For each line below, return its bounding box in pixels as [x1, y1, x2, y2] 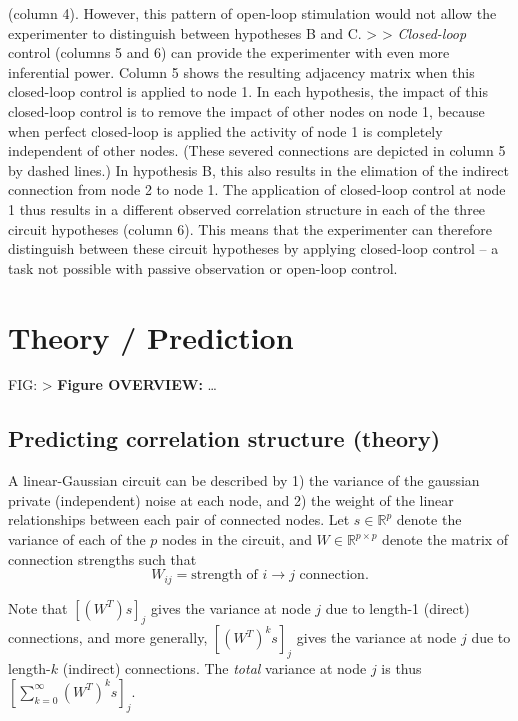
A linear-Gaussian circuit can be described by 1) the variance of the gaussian [8, 470, 480, 491]
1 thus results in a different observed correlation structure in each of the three [8, 198, 486, 219]
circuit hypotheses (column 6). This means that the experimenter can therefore [8, 218, 492, 239]
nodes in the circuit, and [162, 529, 312, 550]
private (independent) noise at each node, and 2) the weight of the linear [8, 489, 454, 510]
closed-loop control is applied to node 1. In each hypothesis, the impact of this [8, 81, 488, 102]
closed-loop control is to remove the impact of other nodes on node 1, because [8, 100, 485, 121]
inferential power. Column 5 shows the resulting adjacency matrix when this [8, 61, 475, 82]
